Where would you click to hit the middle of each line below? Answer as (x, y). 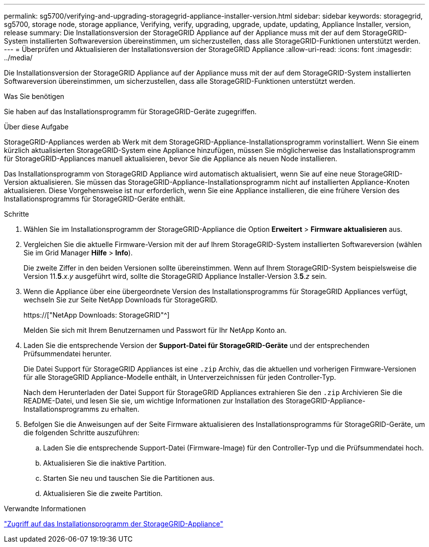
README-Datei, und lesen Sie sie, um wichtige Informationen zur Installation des (154, 401)
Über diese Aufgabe (36, 127)
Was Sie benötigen (34, 96)
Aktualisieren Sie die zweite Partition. (103, 493)
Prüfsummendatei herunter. (68, 354)
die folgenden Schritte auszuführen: (82, 433)
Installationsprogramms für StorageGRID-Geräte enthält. (95, 199)
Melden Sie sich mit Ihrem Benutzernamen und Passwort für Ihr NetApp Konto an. (155, 330)
